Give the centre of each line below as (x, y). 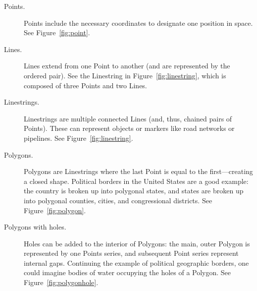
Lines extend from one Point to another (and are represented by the (127, 66)
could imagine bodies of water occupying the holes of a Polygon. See (128, 272)
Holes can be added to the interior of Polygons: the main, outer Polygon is (137, 243)
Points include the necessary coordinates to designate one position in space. (138, 23)
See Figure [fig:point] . (57, 32)
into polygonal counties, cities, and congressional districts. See (118, 200)
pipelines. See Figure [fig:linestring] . (78, 138)
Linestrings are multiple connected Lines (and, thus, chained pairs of (128, 118)
